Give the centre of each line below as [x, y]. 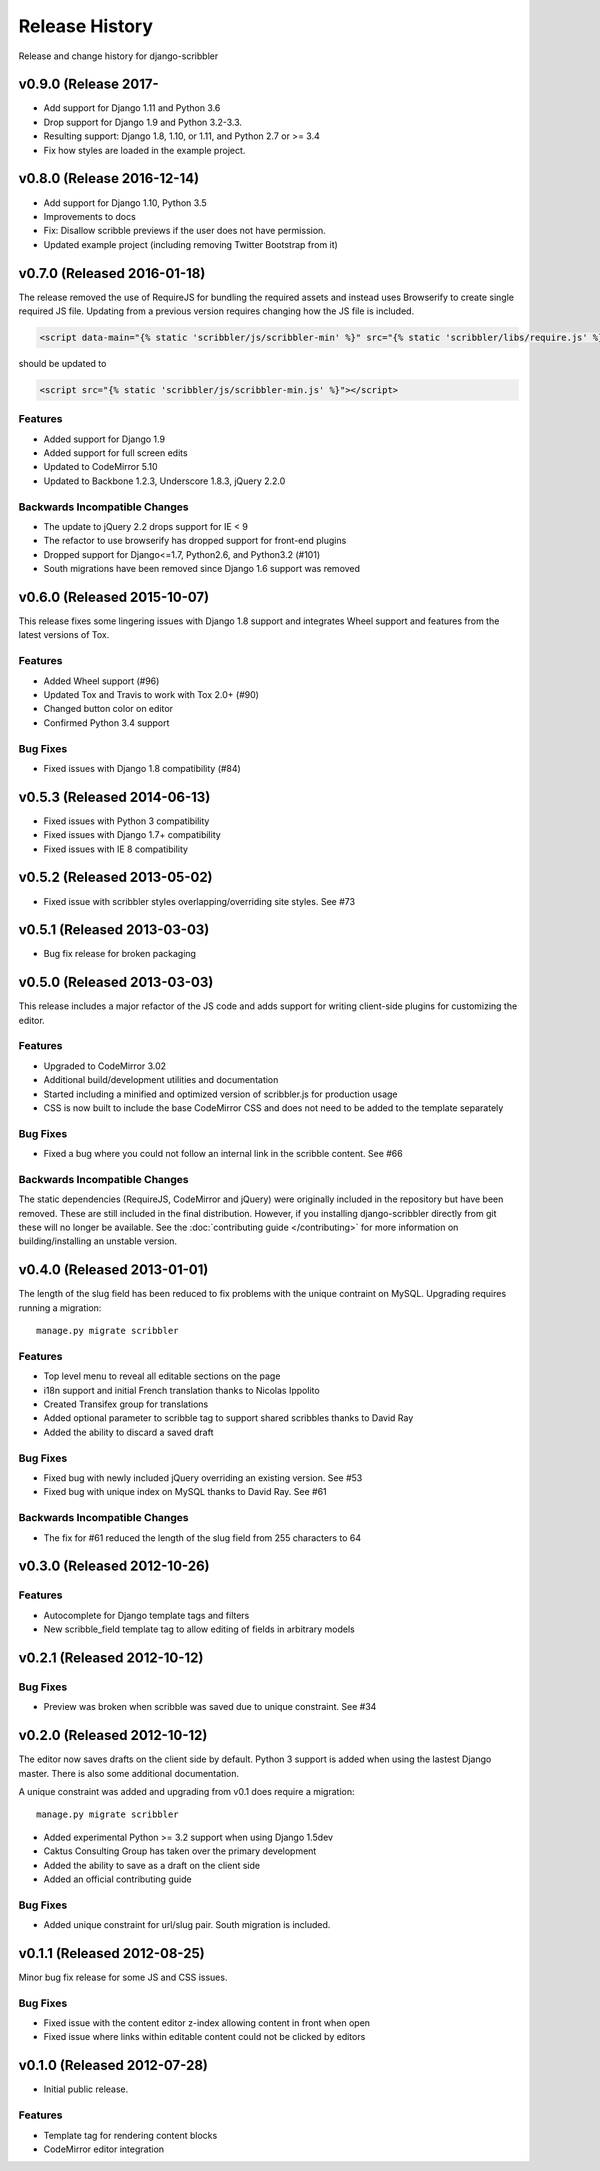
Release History [86, 26]
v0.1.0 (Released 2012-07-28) [113, 2065]
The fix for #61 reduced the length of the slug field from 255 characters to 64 [202, 1537]
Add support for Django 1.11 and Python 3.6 [132, 108]
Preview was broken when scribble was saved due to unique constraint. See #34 [210, 1707]
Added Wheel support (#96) [101, 681]
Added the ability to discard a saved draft [128, 1432]
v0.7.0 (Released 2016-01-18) [112, 273]
